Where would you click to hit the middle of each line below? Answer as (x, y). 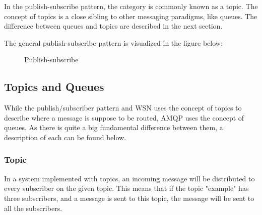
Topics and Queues (54, 87)
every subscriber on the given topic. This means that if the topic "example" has (126, 188)
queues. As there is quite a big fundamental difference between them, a (114, 127)
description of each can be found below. (65, 137)
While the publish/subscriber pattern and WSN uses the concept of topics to (123, 108)
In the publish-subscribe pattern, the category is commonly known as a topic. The (131, 6)
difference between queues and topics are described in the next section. (113, 26)
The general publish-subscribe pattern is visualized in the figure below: (113, 42)
